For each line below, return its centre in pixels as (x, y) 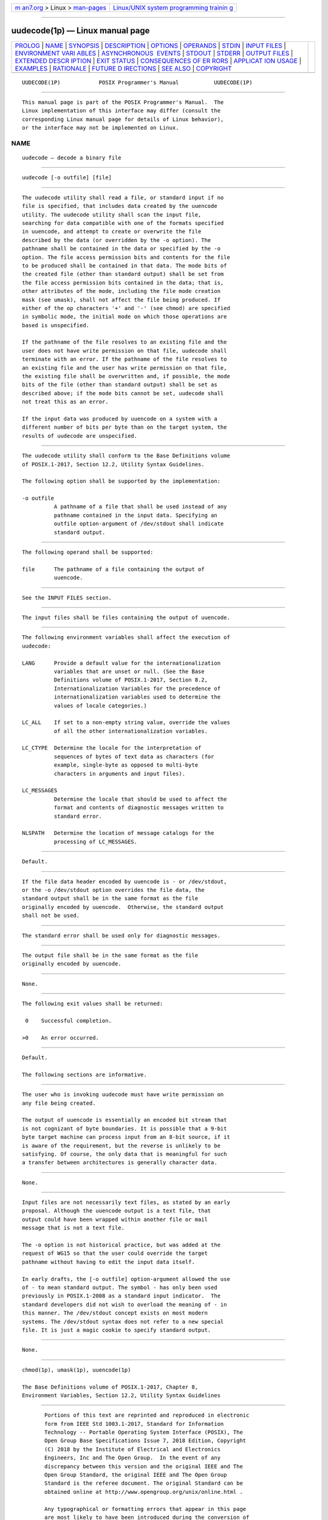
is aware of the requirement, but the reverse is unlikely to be (121, 1145)
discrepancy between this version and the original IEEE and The (144, 1466)
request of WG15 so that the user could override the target (115, 1253)
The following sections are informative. (84, 1074)
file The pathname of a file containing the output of (113, 569)
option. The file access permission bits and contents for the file (126, 257)
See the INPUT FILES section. (67, 598)
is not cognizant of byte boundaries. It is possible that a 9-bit (125, 1128)
